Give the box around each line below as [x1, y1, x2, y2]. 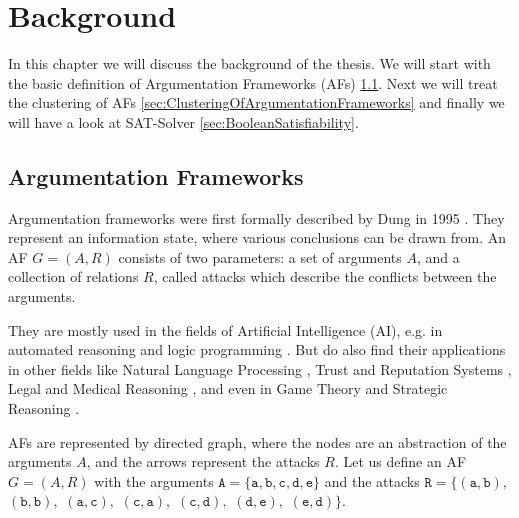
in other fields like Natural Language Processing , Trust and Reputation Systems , [8, 358, 512, 379]
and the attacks [324, 470, 420, 491]
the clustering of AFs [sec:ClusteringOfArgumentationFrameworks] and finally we [8, 92, 505, 113]
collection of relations [8, 266, 139, 287]
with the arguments [94, 470, 214, 491]
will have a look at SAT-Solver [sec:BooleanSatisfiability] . [8, 111, 359, 132]
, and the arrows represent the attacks [86, 451, 320, 472]
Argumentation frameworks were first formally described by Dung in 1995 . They [8, 207, 505, 228]
